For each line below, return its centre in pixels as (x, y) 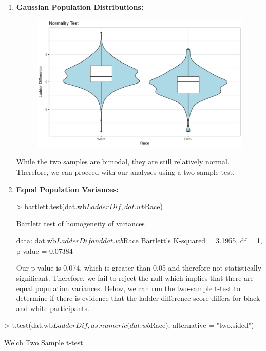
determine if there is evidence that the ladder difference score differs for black (138, 298)
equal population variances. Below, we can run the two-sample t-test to (128, 288)
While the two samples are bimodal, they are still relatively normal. (123, 162)
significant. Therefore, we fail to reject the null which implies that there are (135, 278)
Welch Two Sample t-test (44, 343)
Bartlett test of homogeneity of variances (80, 223)
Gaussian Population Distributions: (80, 7)
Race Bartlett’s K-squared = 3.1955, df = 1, (193, 241)
